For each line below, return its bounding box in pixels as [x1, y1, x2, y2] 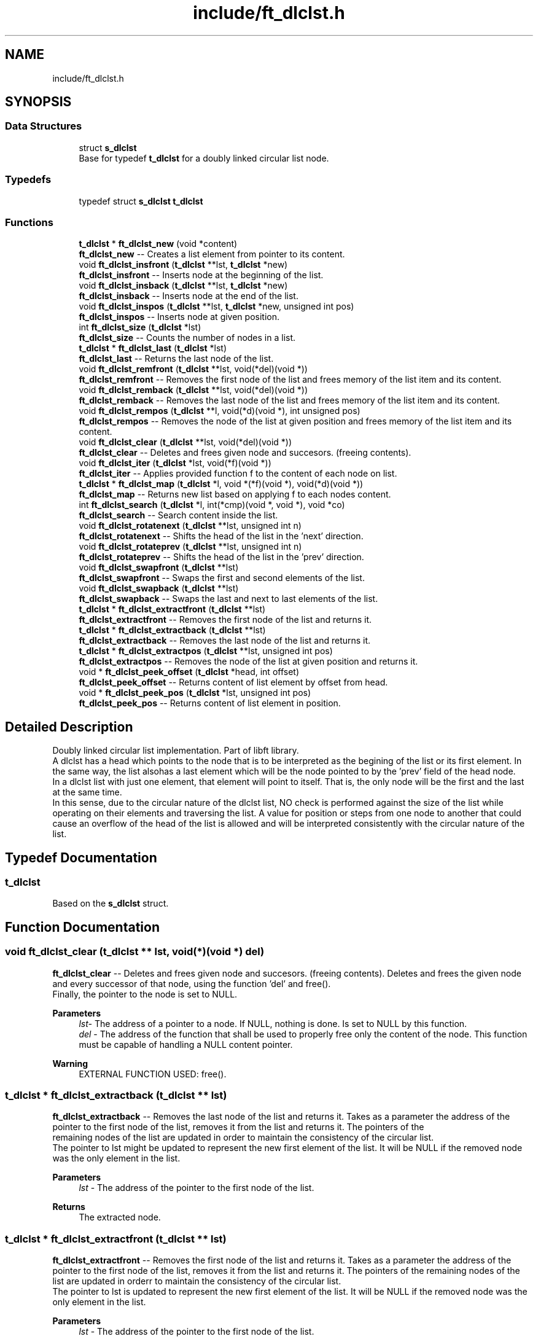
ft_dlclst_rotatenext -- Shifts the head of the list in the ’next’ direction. [79, 531, 364, 542]
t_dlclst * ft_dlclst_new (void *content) [79, 238, 238, 249]
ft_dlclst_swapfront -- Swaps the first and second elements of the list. [79, 572, 365, 584]
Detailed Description [5, 719, 133, 735]
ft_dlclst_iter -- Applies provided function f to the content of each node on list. [79, 468, 397, 479]
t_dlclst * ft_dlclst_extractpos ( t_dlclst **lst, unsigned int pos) [79, 646, 333, 657]
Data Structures [5, 120, 82, 133]
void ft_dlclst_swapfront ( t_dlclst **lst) [79, 562, 239, 573]
